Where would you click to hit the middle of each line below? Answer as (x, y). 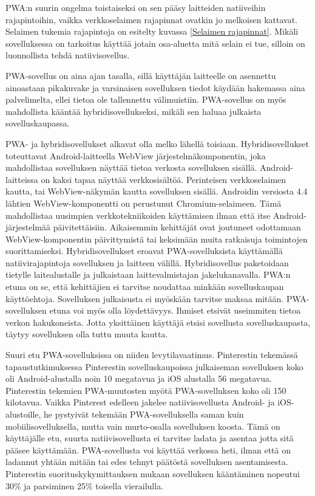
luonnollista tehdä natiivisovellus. (68, 55)
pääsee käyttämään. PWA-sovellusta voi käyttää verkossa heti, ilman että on (148, 449)
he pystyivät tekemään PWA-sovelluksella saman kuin (144, 414)
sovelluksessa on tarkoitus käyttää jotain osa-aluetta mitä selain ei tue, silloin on (155, 43)
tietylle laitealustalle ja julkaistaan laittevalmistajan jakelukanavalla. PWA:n (148, 274)
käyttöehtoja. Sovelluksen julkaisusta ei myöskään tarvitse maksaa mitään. (145, 298)
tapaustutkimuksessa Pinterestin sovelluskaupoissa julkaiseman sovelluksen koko (154, 366)
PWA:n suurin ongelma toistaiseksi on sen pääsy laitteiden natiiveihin (136, 7)
